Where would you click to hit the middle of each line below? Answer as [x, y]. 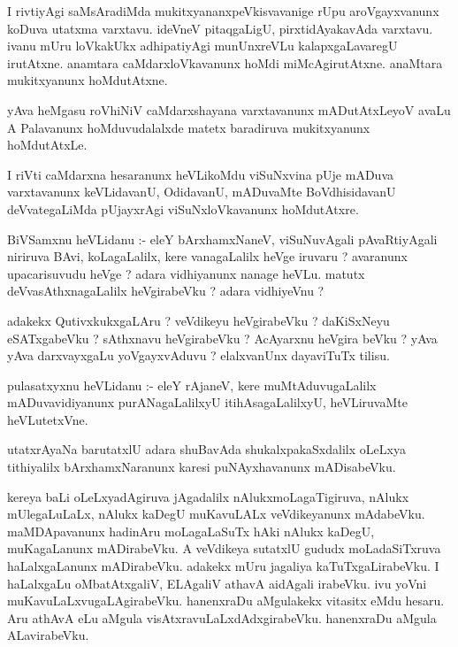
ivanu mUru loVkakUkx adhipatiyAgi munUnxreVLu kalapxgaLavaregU [202, 46]
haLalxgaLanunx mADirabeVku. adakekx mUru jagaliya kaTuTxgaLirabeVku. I [223, 566]
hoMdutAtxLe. [47, 145]
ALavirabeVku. [48, 635]
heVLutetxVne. [48, 419]
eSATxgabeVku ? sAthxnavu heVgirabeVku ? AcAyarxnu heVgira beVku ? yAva [222, 338]
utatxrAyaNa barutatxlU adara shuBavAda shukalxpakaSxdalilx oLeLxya [206, 449]
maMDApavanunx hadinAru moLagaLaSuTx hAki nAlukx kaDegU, [191, 531]
